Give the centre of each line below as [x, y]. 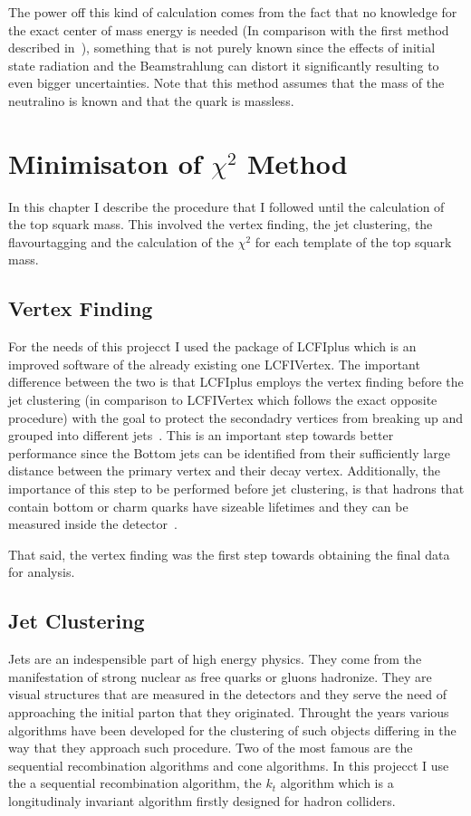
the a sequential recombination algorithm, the [135, 783]
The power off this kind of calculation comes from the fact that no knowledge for [233, 12]
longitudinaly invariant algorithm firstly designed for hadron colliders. [202, 800]
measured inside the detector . [93, 524]
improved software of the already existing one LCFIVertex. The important [214, 364]
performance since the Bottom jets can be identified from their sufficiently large [229, 452]
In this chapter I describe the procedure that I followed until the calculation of [226, 206]
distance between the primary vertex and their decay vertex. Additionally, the [225, 470]
